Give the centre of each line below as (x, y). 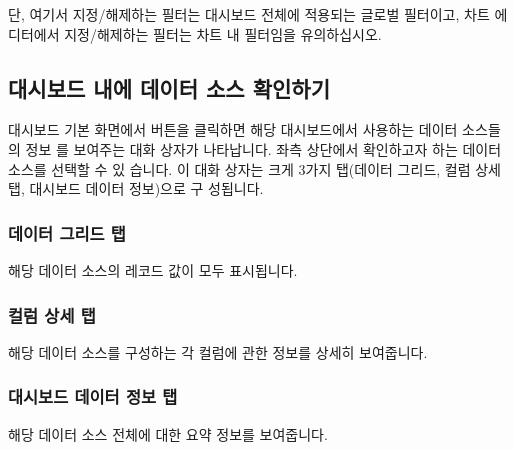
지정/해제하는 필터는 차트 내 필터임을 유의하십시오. (223, 33)
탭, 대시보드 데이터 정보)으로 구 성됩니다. (136, 188)
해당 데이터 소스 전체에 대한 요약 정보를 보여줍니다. (168, 433)
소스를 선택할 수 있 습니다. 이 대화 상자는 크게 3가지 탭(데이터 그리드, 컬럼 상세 (254, 168)
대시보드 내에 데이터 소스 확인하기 (169, 87)
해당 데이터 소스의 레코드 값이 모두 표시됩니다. (153, 269)
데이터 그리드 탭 (67, 232)
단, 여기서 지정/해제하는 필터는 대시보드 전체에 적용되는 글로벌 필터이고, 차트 (249, 14)
